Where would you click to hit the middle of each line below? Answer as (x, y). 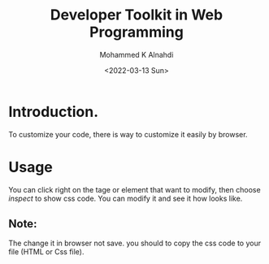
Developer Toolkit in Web (137, 15)
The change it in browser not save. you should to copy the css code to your (135, 243)
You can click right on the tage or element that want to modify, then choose (135, 189)
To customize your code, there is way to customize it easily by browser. (128, 134)
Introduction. (54, 112)
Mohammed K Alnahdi (137, 54)
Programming (137, 32)
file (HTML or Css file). (46, 252)
